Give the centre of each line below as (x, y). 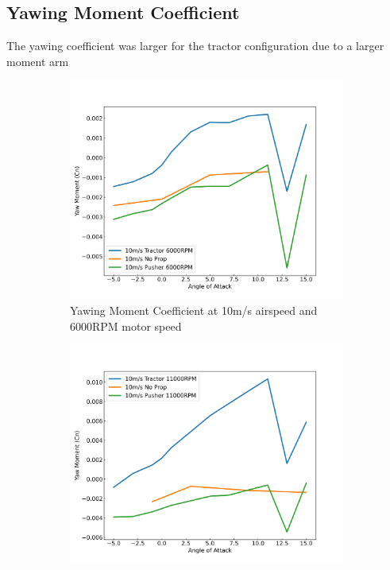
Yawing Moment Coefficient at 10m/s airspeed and (194, 310)
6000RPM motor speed (126, 326)
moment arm (38, 61)
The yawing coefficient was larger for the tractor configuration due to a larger (195, 46)
